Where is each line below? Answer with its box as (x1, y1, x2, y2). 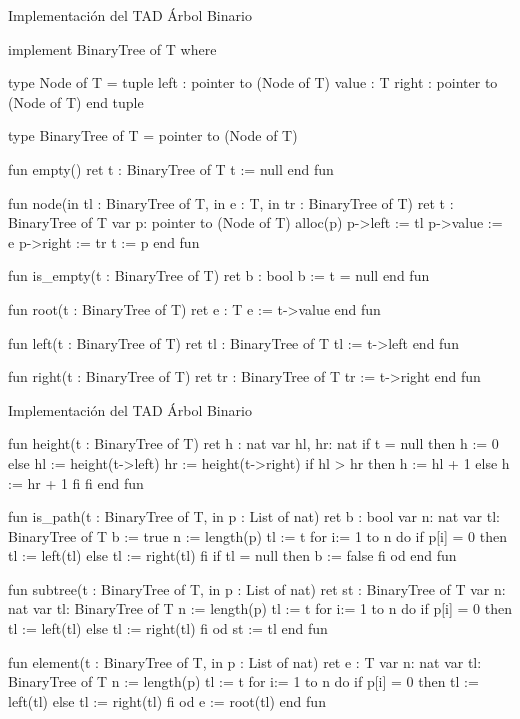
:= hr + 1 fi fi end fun (8, 472, 144, 493)
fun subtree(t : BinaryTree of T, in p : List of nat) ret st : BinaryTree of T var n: (8, 578, 506, 599)
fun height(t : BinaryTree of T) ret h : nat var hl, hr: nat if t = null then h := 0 (8, 433, 499, 454)
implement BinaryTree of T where (8, 38, 217, 59)
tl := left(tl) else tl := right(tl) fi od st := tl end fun (8, 618, 328, 639)
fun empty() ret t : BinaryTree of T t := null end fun (8, 158, 334, 179)
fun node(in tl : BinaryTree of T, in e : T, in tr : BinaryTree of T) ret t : (8, 192, 454, 213)
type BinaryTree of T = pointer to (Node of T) (8, 125, 298, 146)
